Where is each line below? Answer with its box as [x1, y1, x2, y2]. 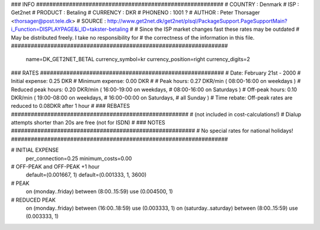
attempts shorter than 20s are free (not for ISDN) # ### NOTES [11, 119, 165, 126]
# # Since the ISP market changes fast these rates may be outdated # [129, 25, 300, 33]
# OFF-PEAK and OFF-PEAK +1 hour [11, 163, 100, 170]
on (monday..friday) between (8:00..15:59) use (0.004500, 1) [25, 188, 173, 195]
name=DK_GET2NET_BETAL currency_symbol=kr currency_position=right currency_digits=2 [25, 56, 250, 63]
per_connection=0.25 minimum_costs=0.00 [25, 155, 132, 162]
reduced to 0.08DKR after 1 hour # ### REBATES [11, 103, 130, 110]
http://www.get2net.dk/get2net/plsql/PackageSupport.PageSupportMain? [107, 17, 287, 24]
